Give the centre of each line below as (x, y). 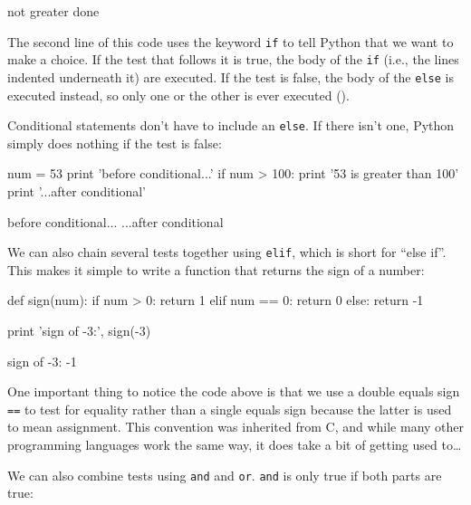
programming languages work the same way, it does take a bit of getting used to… (235, 445)
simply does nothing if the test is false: (115, 143)
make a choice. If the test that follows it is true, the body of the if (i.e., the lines (233, 59)
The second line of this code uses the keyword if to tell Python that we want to (231, 41)
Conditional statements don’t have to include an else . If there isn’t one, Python (231, 125)
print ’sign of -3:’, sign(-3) (79, 331)
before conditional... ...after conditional (115, 221)
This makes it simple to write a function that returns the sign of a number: (216, 269)
